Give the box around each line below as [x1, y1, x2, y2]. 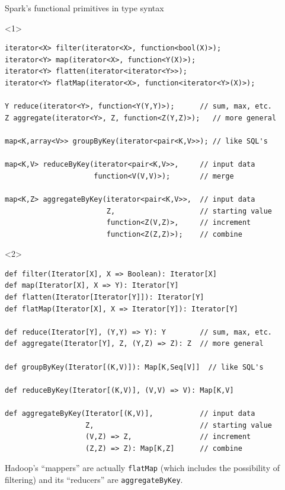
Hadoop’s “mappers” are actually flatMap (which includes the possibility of [5, 462, 280, 474]
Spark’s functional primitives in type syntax [5, 2, 164, 14]
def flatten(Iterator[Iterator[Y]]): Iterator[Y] [5, 293, 204, 302]
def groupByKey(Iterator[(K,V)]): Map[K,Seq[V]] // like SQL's [5, 362, 264, 371]
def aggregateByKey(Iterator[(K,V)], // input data [5, 409, 255, 418]
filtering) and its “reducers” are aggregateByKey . [5, 473, 183, 486]
